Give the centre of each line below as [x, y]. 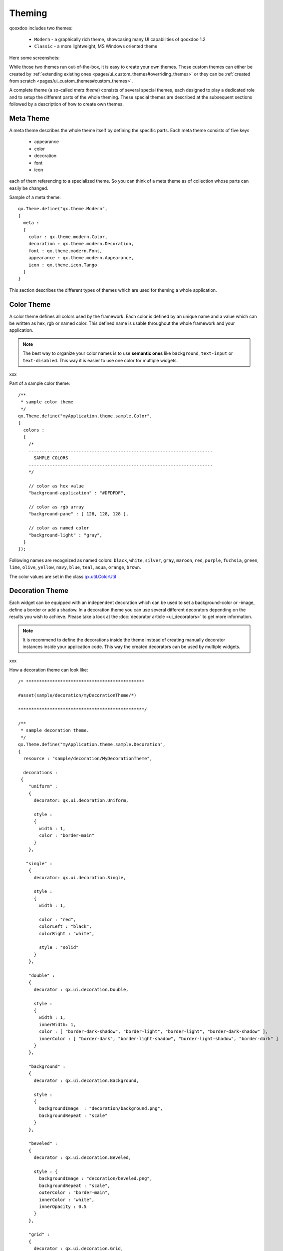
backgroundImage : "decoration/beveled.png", [96, 1179]
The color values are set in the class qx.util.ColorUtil [63, 576]
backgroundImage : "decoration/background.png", [101, 1109]
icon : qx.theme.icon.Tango [63, 265]
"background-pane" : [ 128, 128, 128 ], [79, 514]
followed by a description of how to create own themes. [67, 104]
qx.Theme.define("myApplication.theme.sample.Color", [85, 416]
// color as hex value [56, 486]
